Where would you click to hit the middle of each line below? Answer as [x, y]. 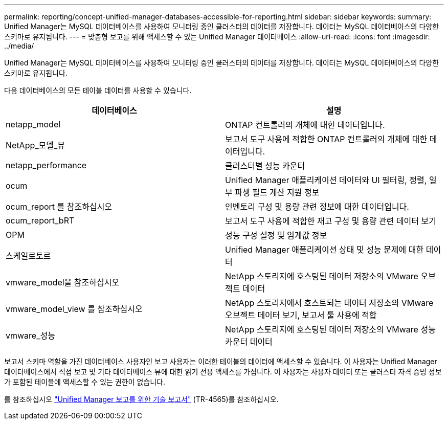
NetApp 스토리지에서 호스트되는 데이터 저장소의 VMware [329, 303]
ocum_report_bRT [40, 220]
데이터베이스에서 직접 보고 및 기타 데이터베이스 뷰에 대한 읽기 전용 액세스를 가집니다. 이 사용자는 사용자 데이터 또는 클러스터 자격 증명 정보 [223, 372]
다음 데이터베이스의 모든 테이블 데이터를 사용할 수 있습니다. [98, 90]
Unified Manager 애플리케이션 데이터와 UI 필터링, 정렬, [326, 180]
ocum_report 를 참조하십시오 [59, 207]
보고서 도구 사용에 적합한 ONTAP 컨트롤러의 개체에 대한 [326, 139]
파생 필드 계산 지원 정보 [277, 192]
